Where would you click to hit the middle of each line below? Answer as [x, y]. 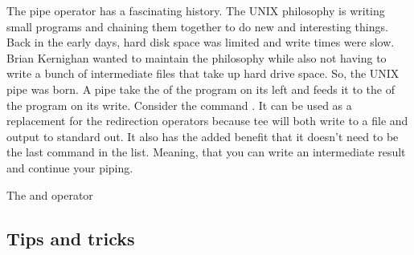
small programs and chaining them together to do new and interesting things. [197, 26]
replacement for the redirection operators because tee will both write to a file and [207, 121]
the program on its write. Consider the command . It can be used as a [179, 105]
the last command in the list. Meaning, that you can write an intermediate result [206, 152]
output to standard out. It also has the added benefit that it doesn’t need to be [203, 136]
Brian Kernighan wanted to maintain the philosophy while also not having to [197, 57]
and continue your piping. [70, 167]
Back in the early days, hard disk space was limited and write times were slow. [201, 42]
